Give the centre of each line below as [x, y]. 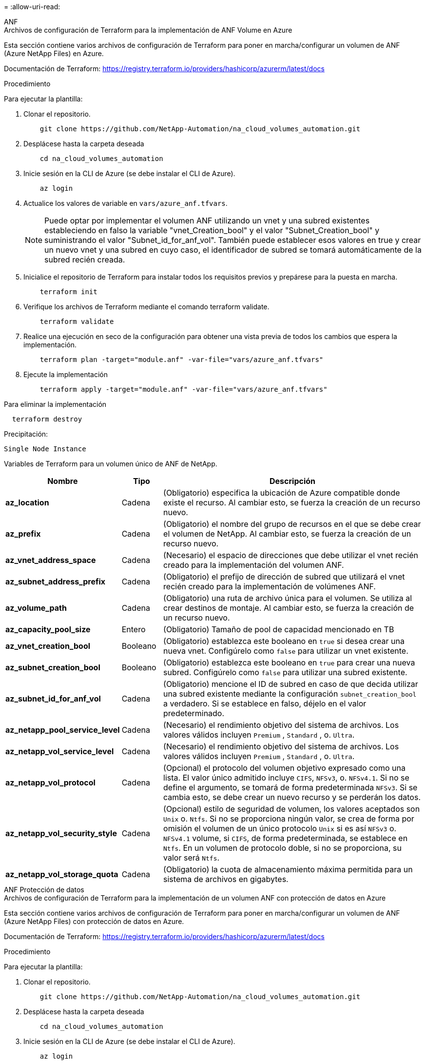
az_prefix [23, 534]
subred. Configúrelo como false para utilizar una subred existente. [285, 672]
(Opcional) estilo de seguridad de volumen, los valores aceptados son [292, 809]
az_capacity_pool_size [48, 629]
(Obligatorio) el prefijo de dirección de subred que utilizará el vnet [284, 577]
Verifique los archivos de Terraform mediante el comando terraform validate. [146, 307]
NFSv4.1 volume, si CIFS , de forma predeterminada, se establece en [286, 838]
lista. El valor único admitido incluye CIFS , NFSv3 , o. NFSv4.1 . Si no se [286, 778]
